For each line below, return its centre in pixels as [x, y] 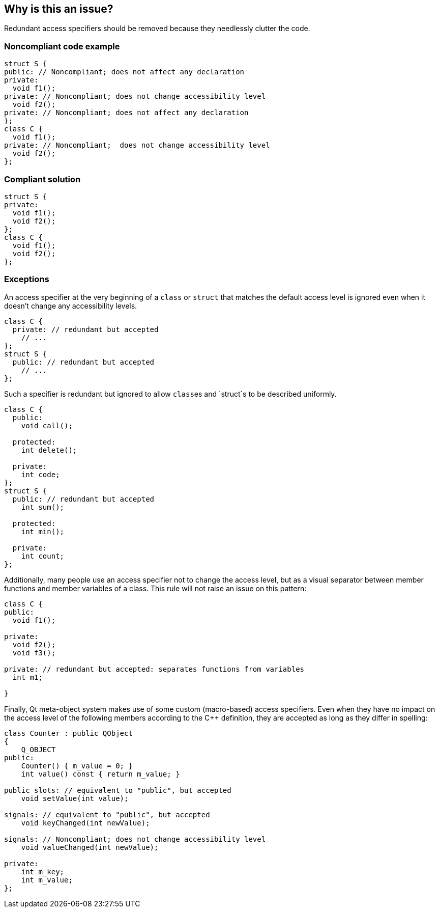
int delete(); [49, 450]
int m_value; [47, 880]
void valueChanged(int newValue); [90, 847]
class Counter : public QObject [68, 733]
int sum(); [43, 507]
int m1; [27, 677]
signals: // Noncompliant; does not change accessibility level [135, 839]
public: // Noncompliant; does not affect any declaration [124, 72]
